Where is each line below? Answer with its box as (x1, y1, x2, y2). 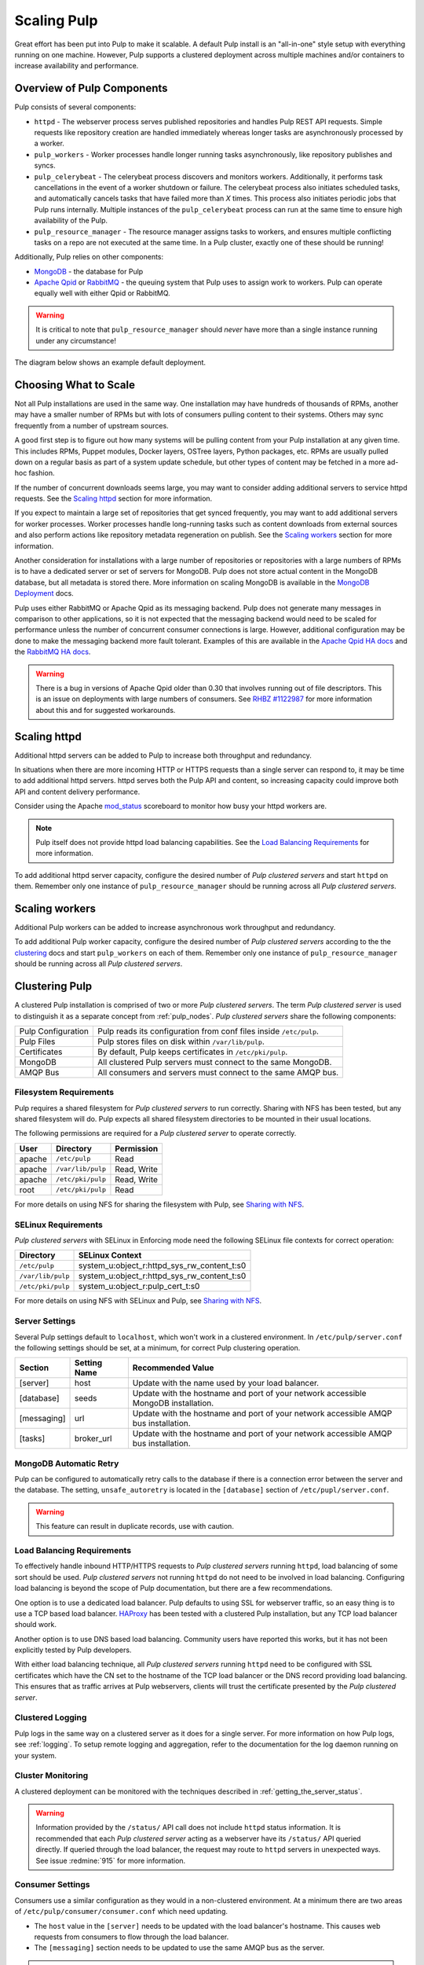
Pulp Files (19, 1036, 56, 1047)
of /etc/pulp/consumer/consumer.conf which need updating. (14, 1907, 228, 1916)
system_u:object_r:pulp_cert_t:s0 (78, 1281, 200, 1292)
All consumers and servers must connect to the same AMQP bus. (97, 1067, 339, 1078)
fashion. (28, 468, 55, 478)
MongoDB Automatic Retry (14, 1458, 119, 1469)
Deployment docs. (14, 589, 74, 598)
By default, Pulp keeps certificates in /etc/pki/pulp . (97, 1046, 288, 1057)
